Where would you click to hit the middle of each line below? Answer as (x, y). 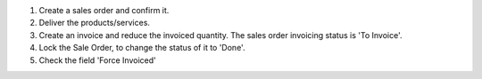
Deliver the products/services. (95, 23)
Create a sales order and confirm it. (104, 10)
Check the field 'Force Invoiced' (97, 60)
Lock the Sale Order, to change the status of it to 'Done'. (142, 48)
